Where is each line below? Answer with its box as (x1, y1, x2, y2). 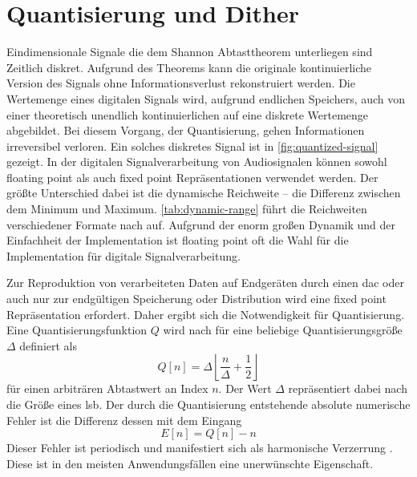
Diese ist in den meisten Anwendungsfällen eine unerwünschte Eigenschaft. (6, 455, 374, 471)
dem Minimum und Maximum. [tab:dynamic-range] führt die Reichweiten (6, 200, 367, 217)
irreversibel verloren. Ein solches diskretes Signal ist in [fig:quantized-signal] (6, 137, 379, 154)
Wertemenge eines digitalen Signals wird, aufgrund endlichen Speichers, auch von (6, 90, 406, 107)
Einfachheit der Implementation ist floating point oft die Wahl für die (6, 232, 349, 249)
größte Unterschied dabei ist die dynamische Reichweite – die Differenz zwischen (6, 184, 401, 201)
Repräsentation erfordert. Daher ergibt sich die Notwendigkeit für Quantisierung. (6, 305, 405, 322)
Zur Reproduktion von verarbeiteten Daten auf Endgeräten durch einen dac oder (6, 274, 404, 291)
